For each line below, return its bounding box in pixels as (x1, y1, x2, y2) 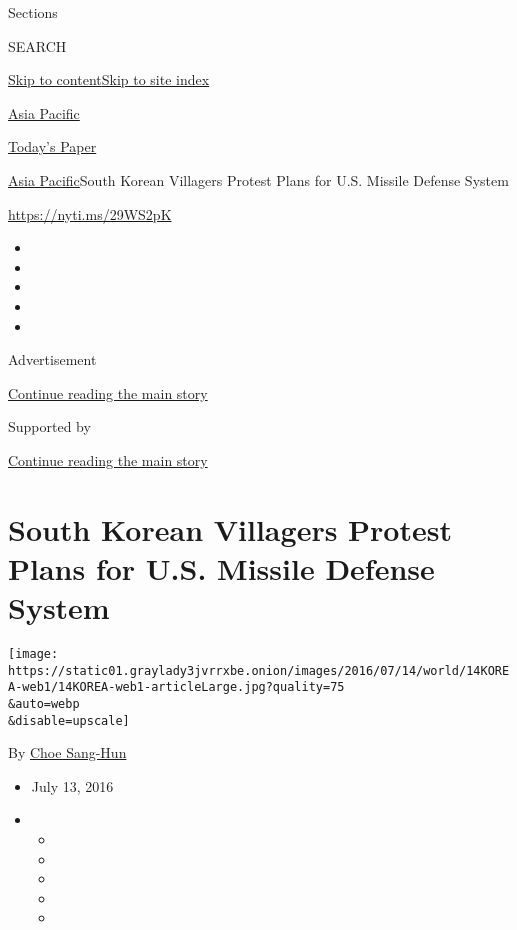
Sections (8, 2, 58, 22)
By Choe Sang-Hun (8, 742, 127, 763)
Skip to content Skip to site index (8, 69, 210, 90)
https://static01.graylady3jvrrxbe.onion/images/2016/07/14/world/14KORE (8, 663, 510, 678)
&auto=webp (8, 696, 80, 711)
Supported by (8, 416, 91, 437)
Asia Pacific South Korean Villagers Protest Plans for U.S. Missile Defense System (8, 169, 509, 190)
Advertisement (8, 349, 97, 370)
